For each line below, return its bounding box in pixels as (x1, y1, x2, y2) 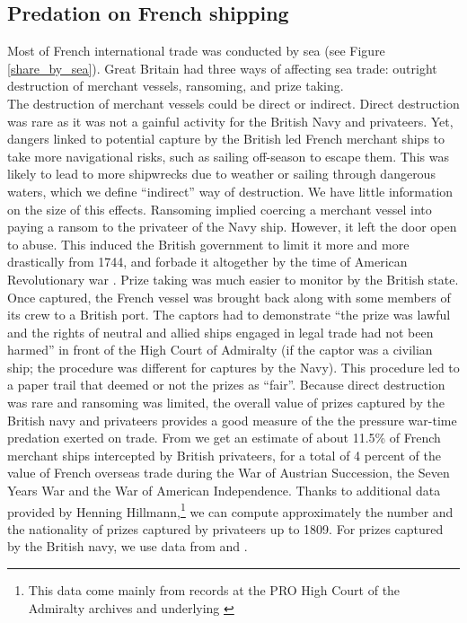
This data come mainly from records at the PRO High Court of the (28, 581, 401, 600)
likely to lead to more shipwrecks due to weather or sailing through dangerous (7, 164, 436, 183)
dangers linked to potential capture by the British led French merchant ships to (7, 129, 445, 148)
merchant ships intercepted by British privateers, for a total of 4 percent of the (7, 445, 441, 464)
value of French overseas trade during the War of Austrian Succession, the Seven (7, 463, 450, 482)
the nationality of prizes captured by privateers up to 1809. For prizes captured (7, 519, 444, 538)
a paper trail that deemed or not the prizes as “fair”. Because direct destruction (7, 375, 445, 394)
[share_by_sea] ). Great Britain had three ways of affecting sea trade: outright (7, 58, 437, 77)
